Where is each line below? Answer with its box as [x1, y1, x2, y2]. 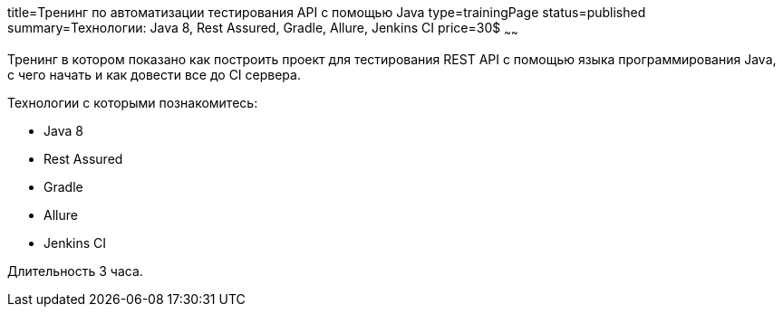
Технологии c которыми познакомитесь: [7, 94, 258, 110]
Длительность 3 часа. [7, 262, 143, 279]
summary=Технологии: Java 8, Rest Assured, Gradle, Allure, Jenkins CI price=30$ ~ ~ [7, 20, 518, 39]
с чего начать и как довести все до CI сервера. [7, 66, 301, 82]
